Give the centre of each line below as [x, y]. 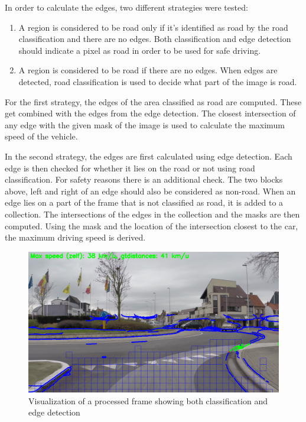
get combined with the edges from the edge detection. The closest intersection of [150, 113]
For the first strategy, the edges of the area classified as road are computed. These [153, 101]
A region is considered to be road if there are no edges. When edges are [148, 70]
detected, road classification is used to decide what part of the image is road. [158, 81]
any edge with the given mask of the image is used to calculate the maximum [145, 124]
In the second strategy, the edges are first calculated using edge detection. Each [149, 156]
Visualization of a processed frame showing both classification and [148, 400]
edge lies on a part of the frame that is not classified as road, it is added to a [144, 202]
